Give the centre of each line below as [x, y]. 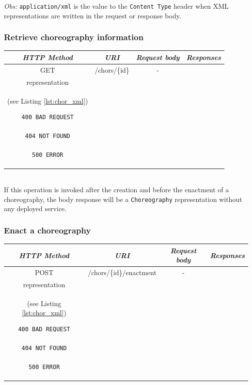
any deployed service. [35, 208]
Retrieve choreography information [74, 37]
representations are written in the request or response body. [93, 15]
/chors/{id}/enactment [122, 272]
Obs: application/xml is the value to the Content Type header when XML [116, 6]
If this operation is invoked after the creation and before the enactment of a [117, 190]
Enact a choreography [47, 230]
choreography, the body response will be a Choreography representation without [123, 199]
